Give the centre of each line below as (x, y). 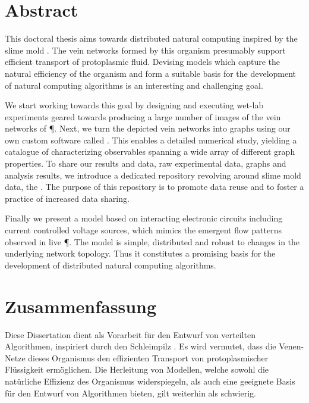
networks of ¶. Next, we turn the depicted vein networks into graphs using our (148, 128)
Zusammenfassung (81, 306)
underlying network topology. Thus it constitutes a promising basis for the (140, 253)
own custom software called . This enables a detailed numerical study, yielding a (151, 140)
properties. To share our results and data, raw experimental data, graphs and (146, 163)
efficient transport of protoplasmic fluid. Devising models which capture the (143, 62)
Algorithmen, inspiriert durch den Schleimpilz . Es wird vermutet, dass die (141, 346)
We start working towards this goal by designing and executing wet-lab (134, 105)
